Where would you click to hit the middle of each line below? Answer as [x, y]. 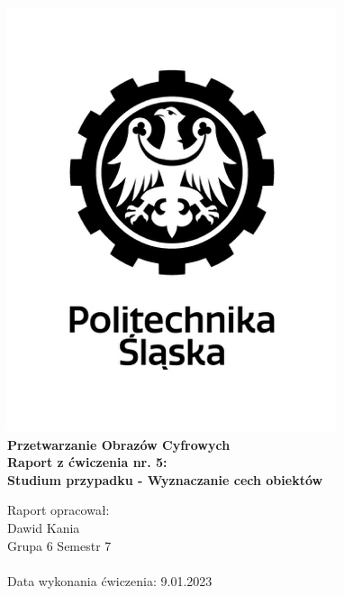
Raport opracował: [59, 510]
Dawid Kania [44, 527]
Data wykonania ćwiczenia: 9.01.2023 [110, 580]
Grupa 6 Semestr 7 [59, 545]
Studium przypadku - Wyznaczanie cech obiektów [165, 479]
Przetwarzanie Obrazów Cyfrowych [119, 444]
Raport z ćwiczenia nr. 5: [87, 462]
